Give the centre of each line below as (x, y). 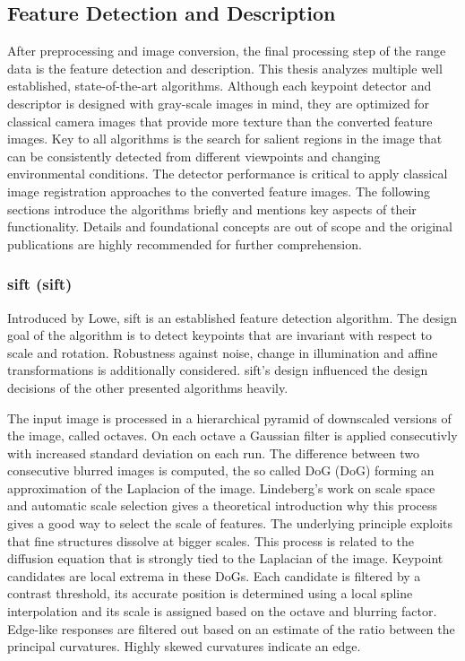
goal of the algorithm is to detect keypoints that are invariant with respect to (220, 335)
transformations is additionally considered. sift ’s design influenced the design (218, 370)
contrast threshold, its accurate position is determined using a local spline (210, 593)
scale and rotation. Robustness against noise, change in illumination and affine (223, 352)
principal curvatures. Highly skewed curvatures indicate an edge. (184, 646)
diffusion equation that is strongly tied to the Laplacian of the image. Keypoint (225, 558)
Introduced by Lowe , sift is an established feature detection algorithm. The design (232, 317)
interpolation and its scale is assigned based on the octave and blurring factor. (222, 611)
